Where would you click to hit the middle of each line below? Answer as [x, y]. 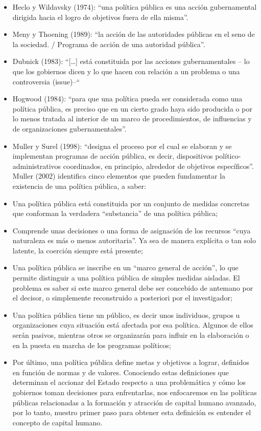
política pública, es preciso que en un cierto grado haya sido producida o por [132, 108]
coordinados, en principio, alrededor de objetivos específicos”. [158, 166]
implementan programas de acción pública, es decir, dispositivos [113, 156]
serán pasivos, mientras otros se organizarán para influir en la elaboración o [131, 335]
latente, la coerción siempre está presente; [78, 250]
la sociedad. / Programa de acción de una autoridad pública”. [109, 44]
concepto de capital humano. [57, 422]
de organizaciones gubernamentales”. [69, 128]
